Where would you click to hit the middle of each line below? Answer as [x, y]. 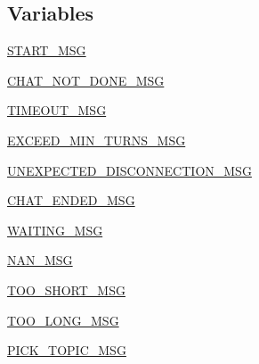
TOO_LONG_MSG [63, 320]
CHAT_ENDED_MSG [71, 200]
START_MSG [47, 50]
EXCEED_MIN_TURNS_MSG [97, 140]
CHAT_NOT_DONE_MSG [86, 80]
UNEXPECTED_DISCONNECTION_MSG [129, 170]
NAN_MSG [40, 260]
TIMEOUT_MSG [57, 110]
